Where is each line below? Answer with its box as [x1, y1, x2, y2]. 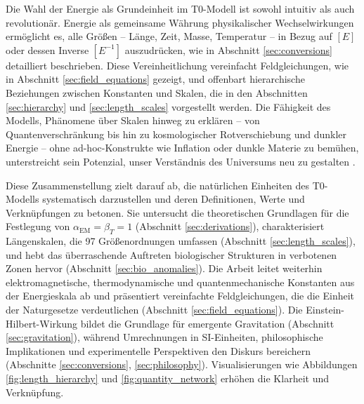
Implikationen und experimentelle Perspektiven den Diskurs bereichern [6, 343, 311, 358]
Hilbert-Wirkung [6, 316, 78, 330]
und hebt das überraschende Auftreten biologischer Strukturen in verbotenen [6, 247, 337, 262]
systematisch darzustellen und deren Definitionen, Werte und [42, 191, 305, 206]
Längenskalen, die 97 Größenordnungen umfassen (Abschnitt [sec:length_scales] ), [6, 234, 356, 248]
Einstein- [306, 302, 344, 317]
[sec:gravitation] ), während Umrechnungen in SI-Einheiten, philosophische [6, 330, 323, 344]
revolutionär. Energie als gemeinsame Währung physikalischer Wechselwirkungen [6, 15, 354, 29]
